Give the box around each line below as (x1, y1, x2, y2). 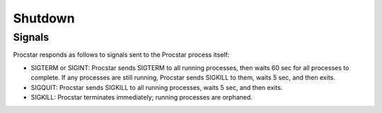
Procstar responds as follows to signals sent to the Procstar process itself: (13, 51, 230, 59)
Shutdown (13, 11, 75, 26)
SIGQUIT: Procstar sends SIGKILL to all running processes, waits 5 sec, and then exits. (30, 83, 283, 91)
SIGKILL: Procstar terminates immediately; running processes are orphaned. (30, 93, 253, 101)
